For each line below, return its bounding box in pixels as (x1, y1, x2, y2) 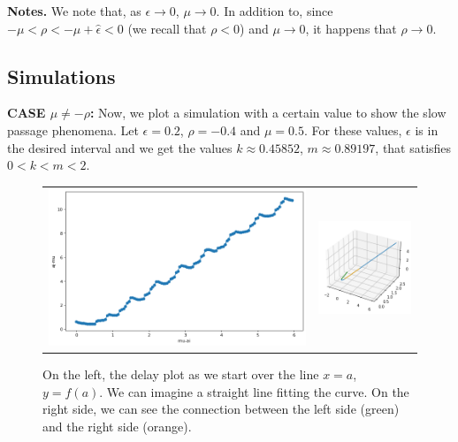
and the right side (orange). (42, 417, 192, 436)
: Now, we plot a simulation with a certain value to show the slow (89, 103, 447, 122)
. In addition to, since (216, 2, 333, 19)
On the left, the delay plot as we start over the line (42, 365, 319, 384)
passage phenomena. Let (7, 120, 139, 139)
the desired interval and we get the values (7, 138, 233, 156)
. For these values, (304, 120, 402, 139)
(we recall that (127, 19, 207, 37)
